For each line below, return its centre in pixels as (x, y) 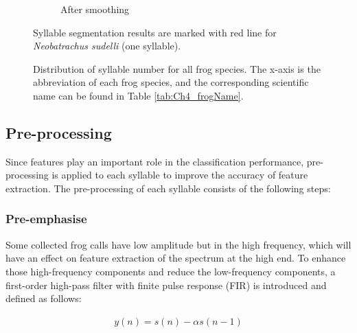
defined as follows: (44, 298)
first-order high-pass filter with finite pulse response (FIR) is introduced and (166, 285)
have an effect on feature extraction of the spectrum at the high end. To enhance (176, 258)
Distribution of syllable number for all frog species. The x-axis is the (177, 68)
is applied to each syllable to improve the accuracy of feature (180, 175)
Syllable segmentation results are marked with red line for (155, 32)
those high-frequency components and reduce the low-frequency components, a (171, 271)
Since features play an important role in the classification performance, (155, 161)
